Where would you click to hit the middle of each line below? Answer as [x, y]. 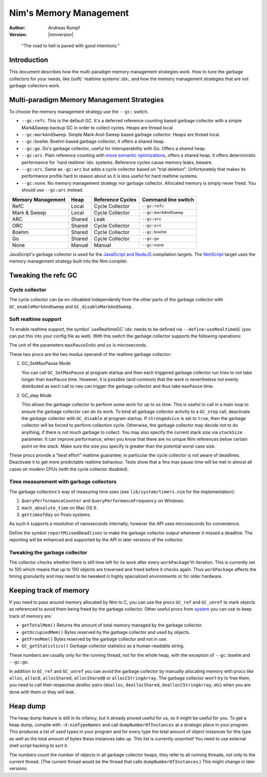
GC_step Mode [37, 395]
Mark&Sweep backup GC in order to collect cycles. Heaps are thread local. [98, 128]
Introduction [29, 60]
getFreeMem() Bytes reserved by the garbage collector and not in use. [94, 639]
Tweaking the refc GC [43, 275]
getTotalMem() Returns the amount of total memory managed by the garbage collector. [112, 625]
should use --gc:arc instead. [52, 190]
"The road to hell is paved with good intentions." [70, 46]
